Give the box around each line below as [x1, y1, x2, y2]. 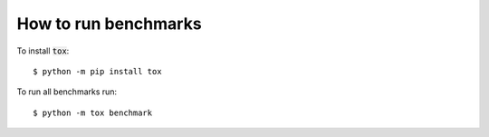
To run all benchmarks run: [16, 86, 118, 97]
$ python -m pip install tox [33, 66, 162, 76]
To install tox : [16, 45, 70, 56]
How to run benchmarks [16, 14, 203, 34]
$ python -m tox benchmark [33, 107, 153, 118]
